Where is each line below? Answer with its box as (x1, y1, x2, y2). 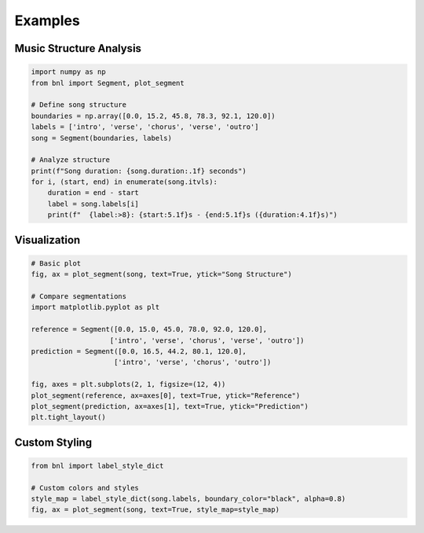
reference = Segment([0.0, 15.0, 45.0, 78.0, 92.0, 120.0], (31, 325, 268, 334)
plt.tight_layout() (31, 413, 106, 422)
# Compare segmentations (31, 292, 127, 300)
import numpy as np (31, 68, 106, 76)
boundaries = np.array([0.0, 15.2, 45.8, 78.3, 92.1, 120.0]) (31, 111, 276, 120)
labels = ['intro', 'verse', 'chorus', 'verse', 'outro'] (31, 123, 259, 131)
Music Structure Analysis (14, 42, 141, 55)
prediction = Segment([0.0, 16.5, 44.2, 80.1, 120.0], (31, 347, 247, 355)
